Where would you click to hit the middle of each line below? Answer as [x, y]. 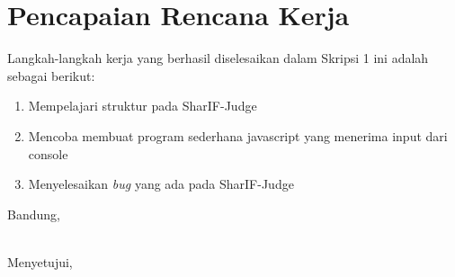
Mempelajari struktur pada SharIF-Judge [143, 106]
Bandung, [34, 214]
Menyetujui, [40, 261]
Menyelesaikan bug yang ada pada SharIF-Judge [161, 184]
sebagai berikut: [51, 75]
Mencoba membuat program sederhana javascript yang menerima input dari [238, 135]
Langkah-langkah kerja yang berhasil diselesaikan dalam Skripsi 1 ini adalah [218, 58]
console [48, 153]
